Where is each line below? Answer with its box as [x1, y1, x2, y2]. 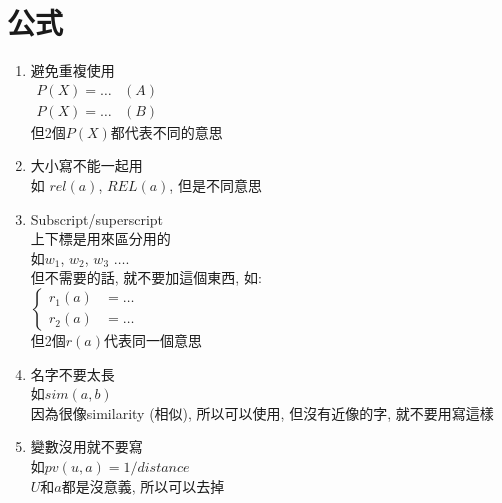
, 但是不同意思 [169, 174, 262, 195]
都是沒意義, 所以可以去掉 [61, 475, 225, 496]
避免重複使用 [30, 60, 115, 81]
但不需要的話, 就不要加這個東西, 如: [30, 267, 262, 288]
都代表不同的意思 [110, 121, 223, 142]
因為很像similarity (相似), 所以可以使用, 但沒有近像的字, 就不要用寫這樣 [30, 402, 494, 423]
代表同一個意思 [104, 329, 202, 350]
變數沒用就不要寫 [30, 436, 143, 457]
